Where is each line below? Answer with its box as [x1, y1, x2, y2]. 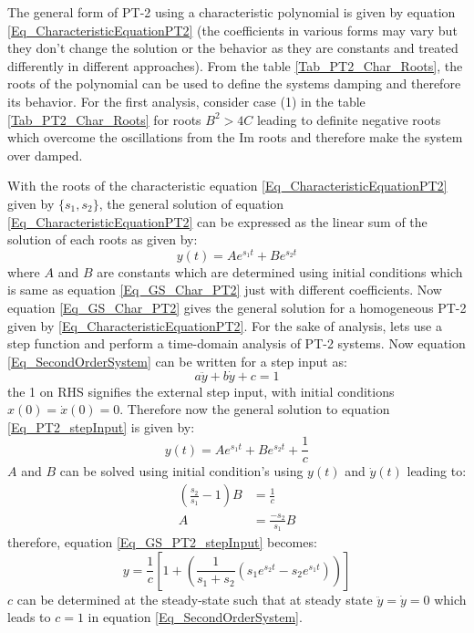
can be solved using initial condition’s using [59, 462, 304, 481]
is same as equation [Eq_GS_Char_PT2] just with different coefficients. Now [7, 280, 442, 299]
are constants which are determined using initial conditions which [97, 262, 463, 281]
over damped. [7, 145, 83, 164]
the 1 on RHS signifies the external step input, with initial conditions [7, 381, 395, 400]
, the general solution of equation [98, 193, 284, 213]
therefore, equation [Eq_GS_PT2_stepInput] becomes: [7, 533, 317, 552]
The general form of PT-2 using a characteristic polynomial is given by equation [7, 3, 456, 21]
